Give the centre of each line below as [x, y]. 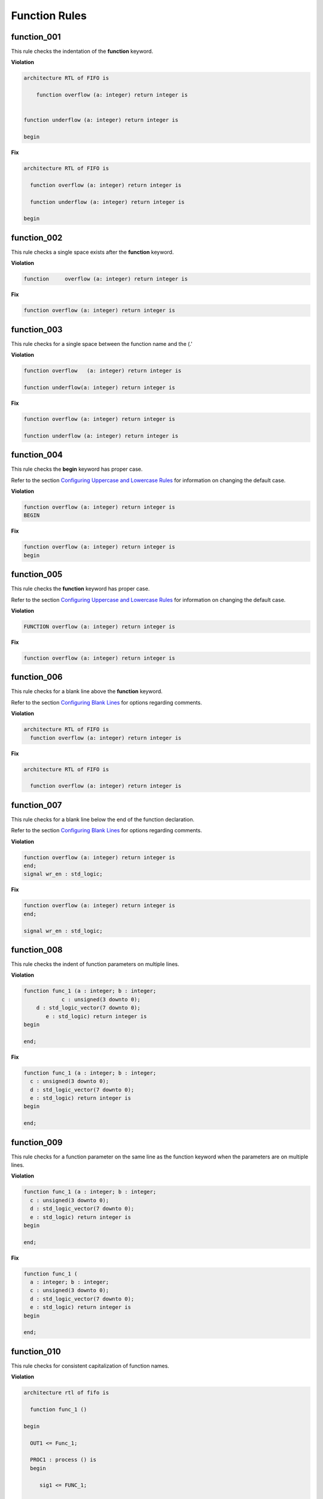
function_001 [36, 37]
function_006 [37, 677]
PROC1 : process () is [63, 1460]
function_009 [37, 1142]
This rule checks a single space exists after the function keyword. [92, 252]
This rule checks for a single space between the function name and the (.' [102, 344]
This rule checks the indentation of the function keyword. [82, 52]
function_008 [37, 949]
